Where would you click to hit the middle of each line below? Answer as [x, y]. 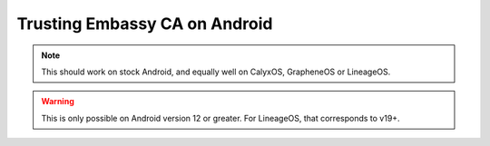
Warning [58, 102]
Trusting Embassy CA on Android [145, 24]
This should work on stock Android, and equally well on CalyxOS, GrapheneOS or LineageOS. [216, 72]
